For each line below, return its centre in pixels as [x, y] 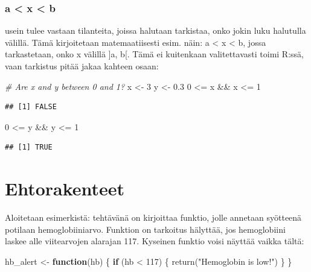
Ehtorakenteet [65, 188]
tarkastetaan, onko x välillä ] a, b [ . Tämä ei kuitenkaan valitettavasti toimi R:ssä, [154, 54]
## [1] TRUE [29, 147]
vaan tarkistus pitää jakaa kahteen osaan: [82, 66]
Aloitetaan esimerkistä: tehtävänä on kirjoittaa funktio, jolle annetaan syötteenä [153, 217]
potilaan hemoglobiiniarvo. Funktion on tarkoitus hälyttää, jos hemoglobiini [145, 229]
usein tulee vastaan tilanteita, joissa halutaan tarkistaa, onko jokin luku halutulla [155, 30]
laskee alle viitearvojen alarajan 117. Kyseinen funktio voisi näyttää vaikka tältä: [155, 241]
